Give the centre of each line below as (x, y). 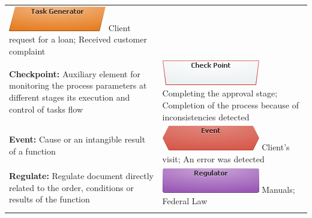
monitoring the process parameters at (78, 85)
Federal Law (185, 201)
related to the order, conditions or (71, 187)
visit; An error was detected (213, 159)
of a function (32, 151)
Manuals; (278, 189)
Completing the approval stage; (220, 93)
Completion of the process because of (230, 105)
